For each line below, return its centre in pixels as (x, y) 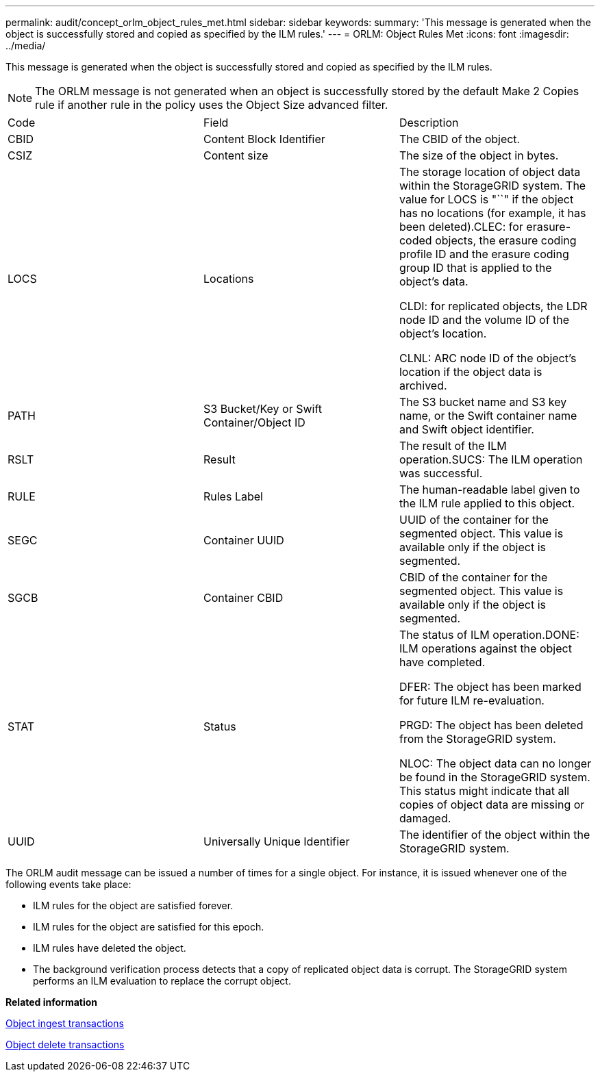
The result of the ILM (453, 446)
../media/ (26, 46)
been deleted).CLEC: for (461, 227)
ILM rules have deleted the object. (110, 948)
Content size (236, 155)
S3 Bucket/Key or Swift (263, 409)
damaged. (425, 818)
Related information (52, 1002)
